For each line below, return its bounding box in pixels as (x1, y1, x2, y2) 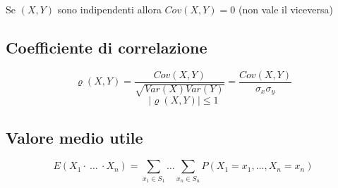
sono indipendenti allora (57, 2, 162, 16)
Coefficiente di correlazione (6, 36, 207, 58)
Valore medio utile (6, 126, 143, 148)
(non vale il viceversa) (238, 2, 333, 16)
